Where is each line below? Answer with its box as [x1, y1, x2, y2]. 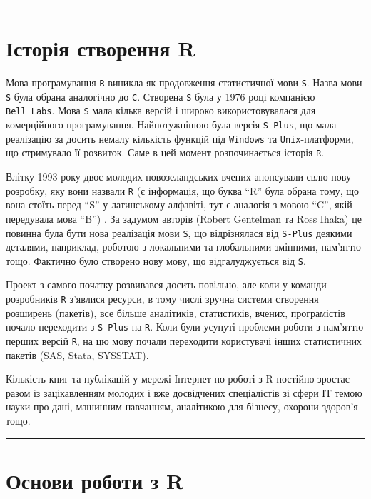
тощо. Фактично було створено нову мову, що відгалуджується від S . [6, 253, 306, 268]
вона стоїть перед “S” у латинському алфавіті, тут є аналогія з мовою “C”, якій [6, 197, 352, 212]
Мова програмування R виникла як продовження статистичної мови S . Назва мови [6, 75, 362, 90]
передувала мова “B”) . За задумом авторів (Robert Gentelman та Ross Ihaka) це [6, 211, 362, 226]
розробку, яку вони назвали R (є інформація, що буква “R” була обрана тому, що [6, 183, 360, 198]
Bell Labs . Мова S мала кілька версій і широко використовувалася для [6, 103, 316, 118]
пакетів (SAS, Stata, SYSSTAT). [6, 347, 149, 362]
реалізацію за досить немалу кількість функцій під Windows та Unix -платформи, [6, 131, 354, 146]
